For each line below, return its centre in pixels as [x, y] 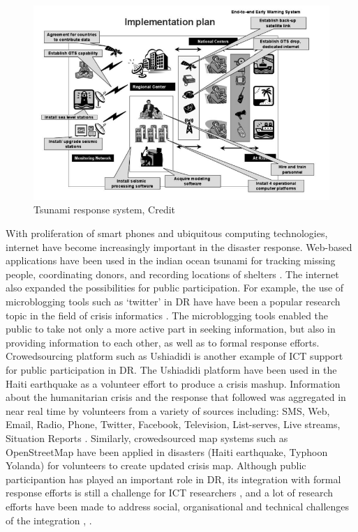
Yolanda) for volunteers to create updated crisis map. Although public [156, 465]
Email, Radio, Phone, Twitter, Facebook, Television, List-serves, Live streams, [173, 424]
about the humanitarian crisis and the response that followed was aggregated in [176, 397]
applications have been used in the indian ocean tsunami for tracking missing [171, 260]
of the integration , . [49, 520]
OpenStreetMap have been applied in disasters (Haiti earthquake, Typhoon [167, 451]
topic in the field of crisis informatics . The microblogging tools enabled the [167, 315]
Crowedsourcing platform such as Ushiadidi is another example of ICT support [174, 356]
